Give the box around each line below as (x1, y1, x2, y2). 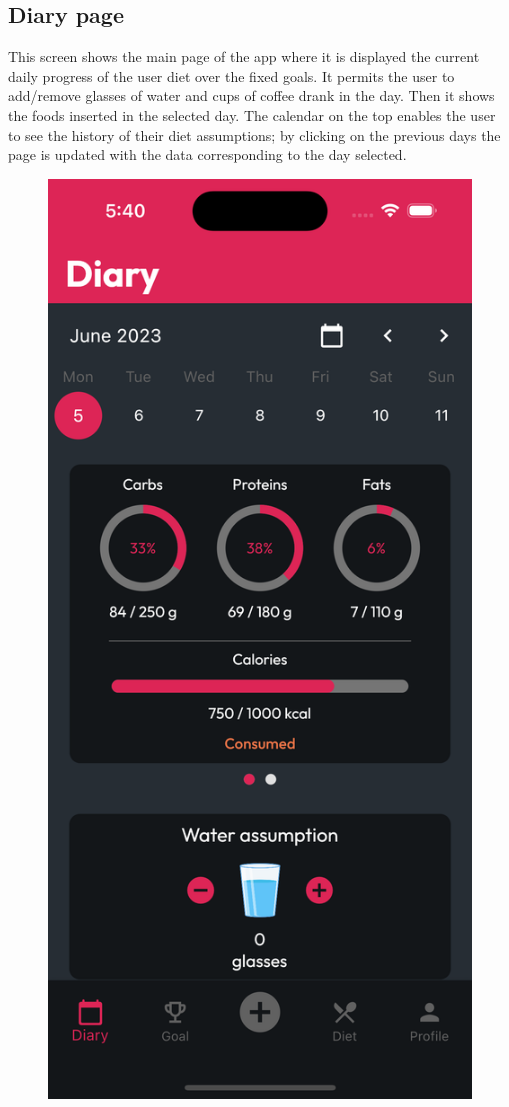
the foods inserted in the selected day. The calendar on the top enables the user (8, 104, 496, 125)
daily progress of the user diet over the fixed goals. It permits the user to (8, 65, 455, 86)
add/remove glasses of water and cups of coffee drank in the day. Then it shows (8, 85, 495, 106)
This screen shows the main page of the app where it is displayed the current (8, 46, 480, 67)
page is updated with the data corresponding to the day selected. (8, 144, 407, 165)
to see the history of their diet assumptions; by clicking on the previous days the (8, 124, 501, 145)
